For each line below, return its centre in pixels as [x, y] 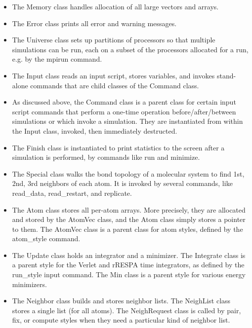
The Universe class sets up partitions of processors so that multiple [114, 40]
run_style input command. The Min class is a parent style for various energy [129, 274]
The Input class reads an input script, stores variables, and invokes [113, 75]
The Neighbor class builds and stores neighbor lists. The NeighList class [121, 301]
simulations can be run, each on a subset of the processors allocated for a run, [130, 49]
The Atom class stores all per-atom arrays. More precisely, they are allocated [129, 209]
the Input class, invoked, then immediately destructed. [95, 130]
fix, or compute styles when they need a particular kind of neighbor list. [121, 320]
